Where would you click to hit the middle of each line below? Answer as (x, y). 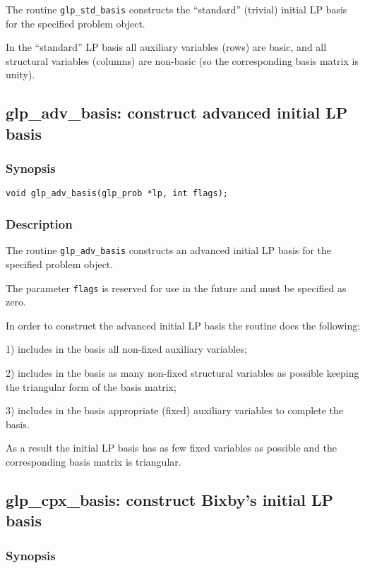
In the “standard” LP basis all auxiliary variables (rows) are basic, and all (166, 47)
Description (39, 224)
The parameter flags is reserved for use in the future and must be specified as (176, 288)
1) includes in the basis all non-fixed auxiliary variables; (126, 349)
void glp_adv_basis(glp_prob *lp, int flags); (117, 194)
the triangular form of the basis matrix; (91, 386)
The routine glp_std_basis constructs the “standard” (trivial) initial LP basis (176, 9)
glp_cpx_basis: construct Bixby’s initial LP (170, 499)
